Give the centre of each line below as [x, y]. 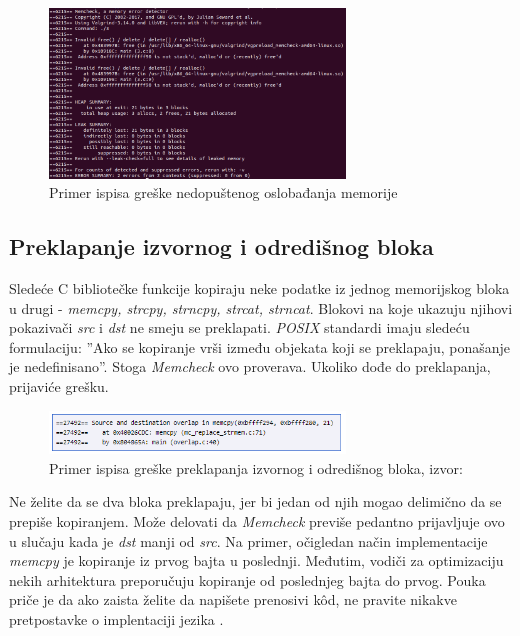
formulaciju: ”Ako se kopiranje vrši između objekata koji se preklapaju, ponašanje [260, 346]
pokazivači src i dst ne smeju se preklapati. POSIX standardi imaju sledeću [239, 327]
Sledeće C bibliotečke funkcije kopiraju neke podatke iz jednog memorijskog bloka [259, 288]
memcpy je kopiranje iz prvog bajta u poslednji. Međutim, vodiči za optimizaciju [256, 560]
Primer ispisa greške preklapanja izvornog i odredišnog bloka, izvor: [256, 467]
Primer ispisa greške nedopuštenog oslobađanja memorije [223, 192]
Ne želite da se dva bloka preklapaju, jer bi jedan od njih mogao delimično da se [255, 501]
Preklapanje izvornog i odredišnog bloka [221, 246]
